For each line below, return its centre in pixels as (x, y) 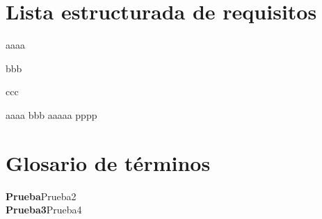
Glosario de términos (108, 162)
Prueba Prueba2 (41, 196)
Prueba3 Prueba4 (44, 210)
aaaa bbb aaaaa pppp (51, 114)
